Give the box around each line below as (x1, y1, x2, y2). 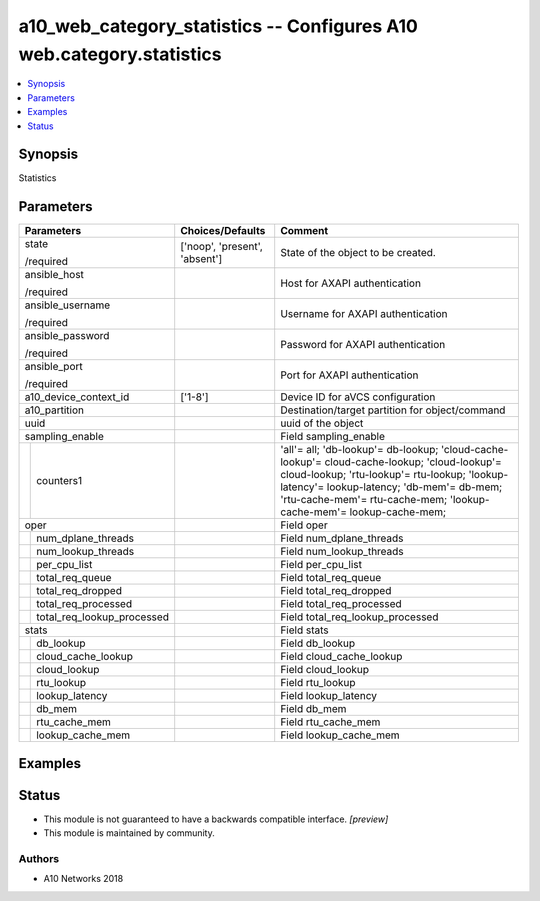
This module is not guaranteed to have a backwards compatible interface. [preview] (43, 813, 389, 825)
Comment (280, 224, 329, 238)
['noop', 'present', (180, 240, 264, 254)
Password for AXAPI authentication (280, 338, 446, 352)
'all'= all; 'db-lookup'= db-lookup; (280, 443, 439, 457)
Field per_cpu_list (280, 558, 363, 572)
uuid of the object (280, 416, 364, 430)
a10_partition (24, 403, 85, 417)
